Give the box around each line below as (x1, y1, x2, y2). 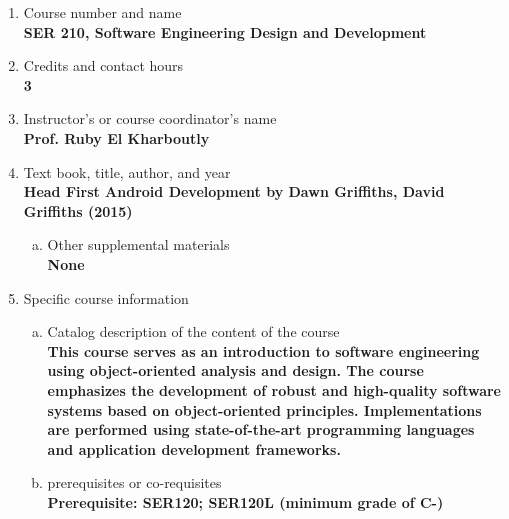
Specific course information (23, 287, 189, 308)
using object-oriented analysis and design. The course (47, 360, 424, 381)
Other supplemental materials (47, 234, 230, 255)
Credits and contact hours (23, 55, 184, 76)
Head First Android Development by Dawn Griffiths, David (23, 181, 445, 202)
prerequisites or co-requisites (47, 472, 222, 493)
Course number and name (23, 2, 182, 22)
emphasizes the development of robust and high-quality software (47, 379, 501, 400)
